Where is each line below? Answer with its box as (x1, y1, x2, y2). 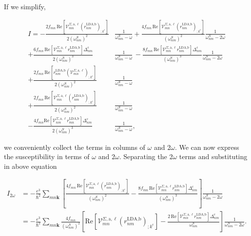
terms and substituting (179, 151, 248, 162)
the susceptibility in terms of (4, 151, 90, 162)
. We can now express (174, 142, 239, 152)
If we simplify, (4, 1, 46, 11)
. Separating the (119, 151, 167, 162)
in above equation (4, 161, 57, 171)
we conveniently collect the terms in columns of (4, 142, 145, 152)
